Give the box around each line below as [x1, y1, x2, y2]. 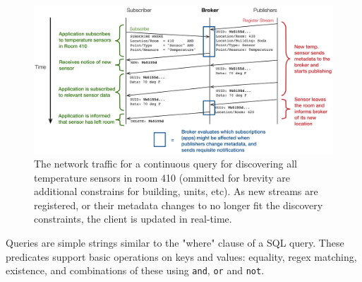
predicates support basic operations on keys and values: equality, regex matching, [6, 249, 357, 264]
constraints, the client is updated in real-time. [34, 211, 232, 226]
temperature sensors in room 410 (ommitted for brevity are [34, 170, 290, 184]
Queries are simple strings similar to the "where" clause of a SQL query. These [6, 235, 344, 250]
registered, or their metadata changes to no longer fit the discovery [34, 197, 323, 212]
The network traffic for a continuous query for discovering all [34, 156, 297, 171]
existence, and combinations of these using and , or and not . [6, 263, 265, 278]
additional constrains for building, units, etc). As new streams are [34, 184, 318, 199]
